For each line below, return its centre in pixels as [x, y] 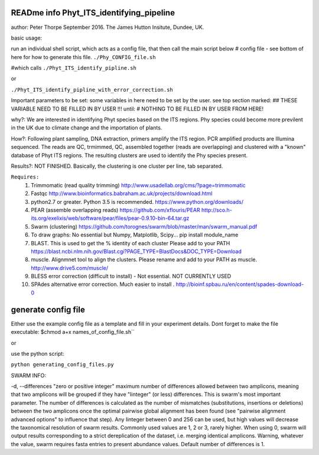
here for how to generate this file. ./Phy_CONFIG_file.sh [83, 57]
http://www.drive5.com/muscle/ [70, 268]
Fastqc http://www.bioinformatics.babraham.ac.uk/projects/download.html [122, 194]
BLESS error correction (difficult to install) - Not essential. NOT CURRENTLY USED [131, 276]
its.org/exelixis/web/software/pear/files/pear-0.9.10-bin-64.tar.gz [110, 218]
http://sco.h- [217, 210]
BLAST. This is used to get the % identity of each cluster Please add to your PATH [131, 243]
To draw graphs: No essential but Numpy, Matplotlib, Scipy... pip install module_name [135, 235]
